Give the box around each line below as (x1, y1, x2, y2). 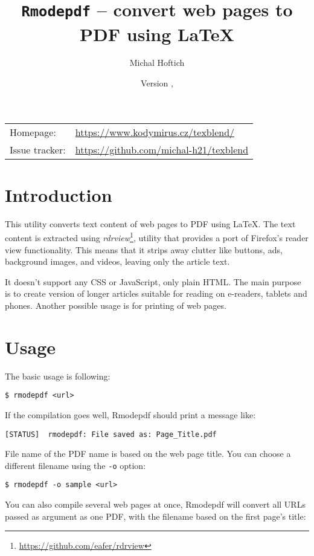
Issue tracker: (10, 142, 66, 157)
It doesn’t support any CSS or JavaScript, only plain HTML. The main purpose (5, 275, 301, 288)
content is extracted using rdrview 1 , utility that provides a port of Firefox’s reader (5, 230, 309, 244)
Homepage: (10, 124, 56, 139)
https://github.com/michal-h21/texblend (75, 142, 249, 157)
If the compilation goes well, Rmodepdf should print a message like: (5, 408, 256, 421)
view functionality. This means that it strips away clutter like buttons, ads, (5, 243, 283, 256)
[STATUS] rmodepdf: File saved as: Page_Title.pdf (5, 430, 217, 439)
